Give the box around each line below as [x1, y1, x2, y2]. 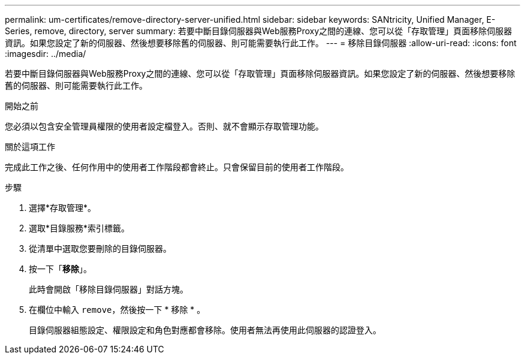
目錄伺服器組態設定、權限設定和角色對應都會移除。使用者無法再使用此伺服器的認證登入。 [29, 325, 381, 335]
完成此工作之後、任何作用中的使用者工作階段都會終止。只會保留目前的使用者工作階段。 [5, 162, 349, 172]
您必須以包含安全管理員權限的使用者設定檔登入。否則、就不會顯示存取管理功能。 [5, 121, 324, 131]
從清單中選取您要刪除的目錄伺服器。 [29, 243, 171, 254]
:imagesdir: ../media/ [5, 49, 86, 59]
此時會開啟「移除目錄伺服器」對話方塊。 [29, 284, 188, 294]
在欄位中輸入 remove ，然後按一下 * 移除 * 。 [29, 304, 206, 315]
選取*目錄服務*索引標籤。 [29, 223, 130, 233]
